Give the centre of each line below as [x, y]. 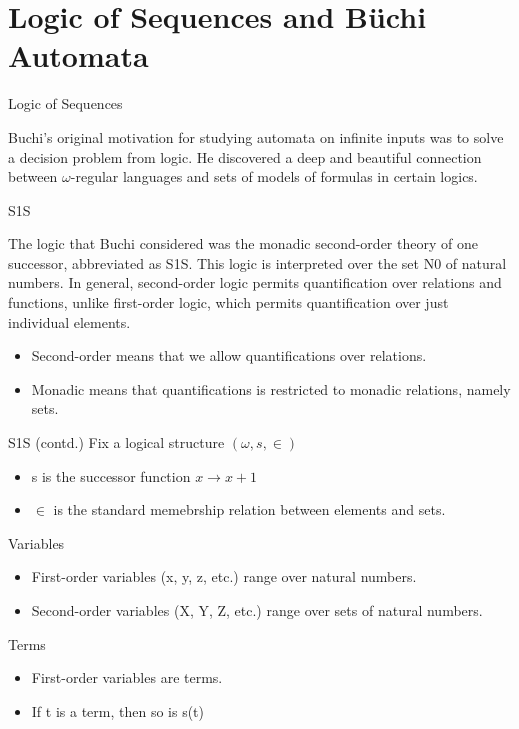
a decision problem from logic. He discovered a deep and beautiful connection [245, 156]
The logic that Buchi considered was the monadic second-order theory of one [243, 243]
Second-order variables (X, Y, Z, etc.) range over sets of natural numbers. [257, 610]
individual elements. [69, 321]
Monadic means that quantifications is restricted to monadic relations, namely [271, 388]
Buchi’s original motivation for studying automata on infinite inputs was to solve [256, 136]
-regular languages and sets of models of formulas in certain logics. [274, 176]
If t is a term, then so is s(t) [117, 710]
